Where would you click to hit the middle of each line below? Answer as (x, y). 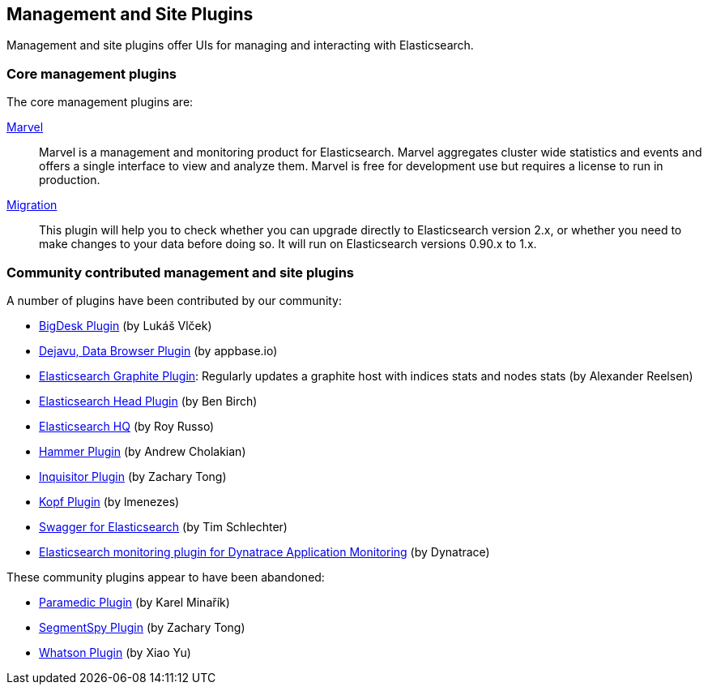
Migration (32, 205)
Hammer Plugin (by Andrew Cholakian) (143, 451)
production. (70, 180)
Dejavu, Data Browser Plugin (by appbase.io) (158, 350)
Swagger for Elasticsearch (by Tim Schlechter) (163, 526)
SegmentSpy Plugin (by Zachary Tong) (142, 627)
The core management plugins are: (100, 102)
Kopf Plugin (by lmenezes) (109, 501)
